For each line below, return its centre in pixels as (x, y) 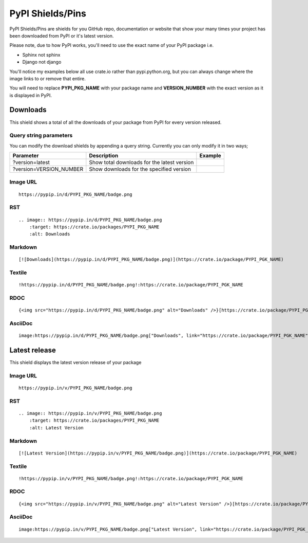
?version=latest (31, 162)
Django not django (42, 62)
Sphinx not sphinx (41, 55)
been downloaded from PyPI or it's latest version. (62, 35)
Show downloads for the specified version (140, 169)
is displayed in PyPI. (31, 95)
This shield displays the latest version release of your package (75, 363)
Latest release (33, 350)
